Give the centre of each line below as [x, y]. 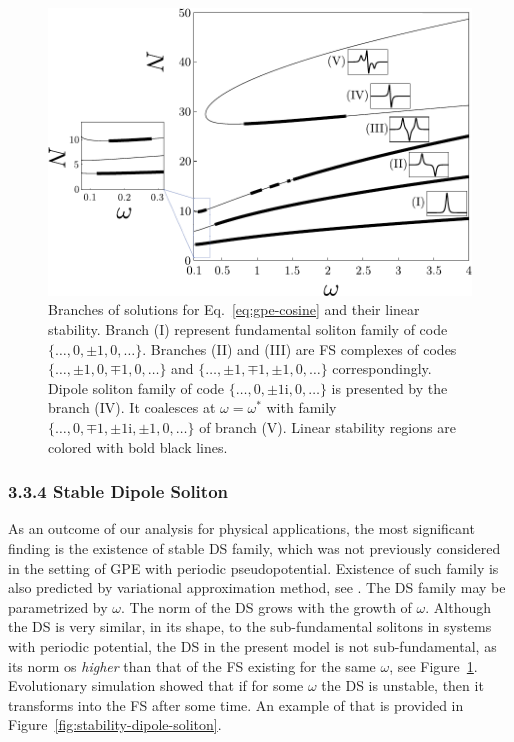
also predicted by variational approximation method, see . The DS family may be [257, 587]
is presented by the [389, 387]
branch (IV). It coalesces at [132, 407]
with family [301, 407]
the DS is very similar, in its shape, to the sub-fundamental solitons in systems [250, 626]
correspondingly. [382, 368]
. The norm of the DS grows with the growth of [266, 606]
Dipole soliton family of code [136, 387]
